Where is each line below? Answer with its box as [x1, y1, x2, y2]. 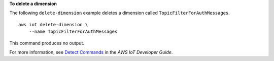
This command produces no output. [9, 40, 85, 46]
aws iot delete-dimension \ [18, 22, 88, 27]
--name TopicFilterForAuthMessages [28, 29, 118, 35]
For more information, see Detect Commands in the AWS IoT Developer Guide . [9, 49, 173, 55]
